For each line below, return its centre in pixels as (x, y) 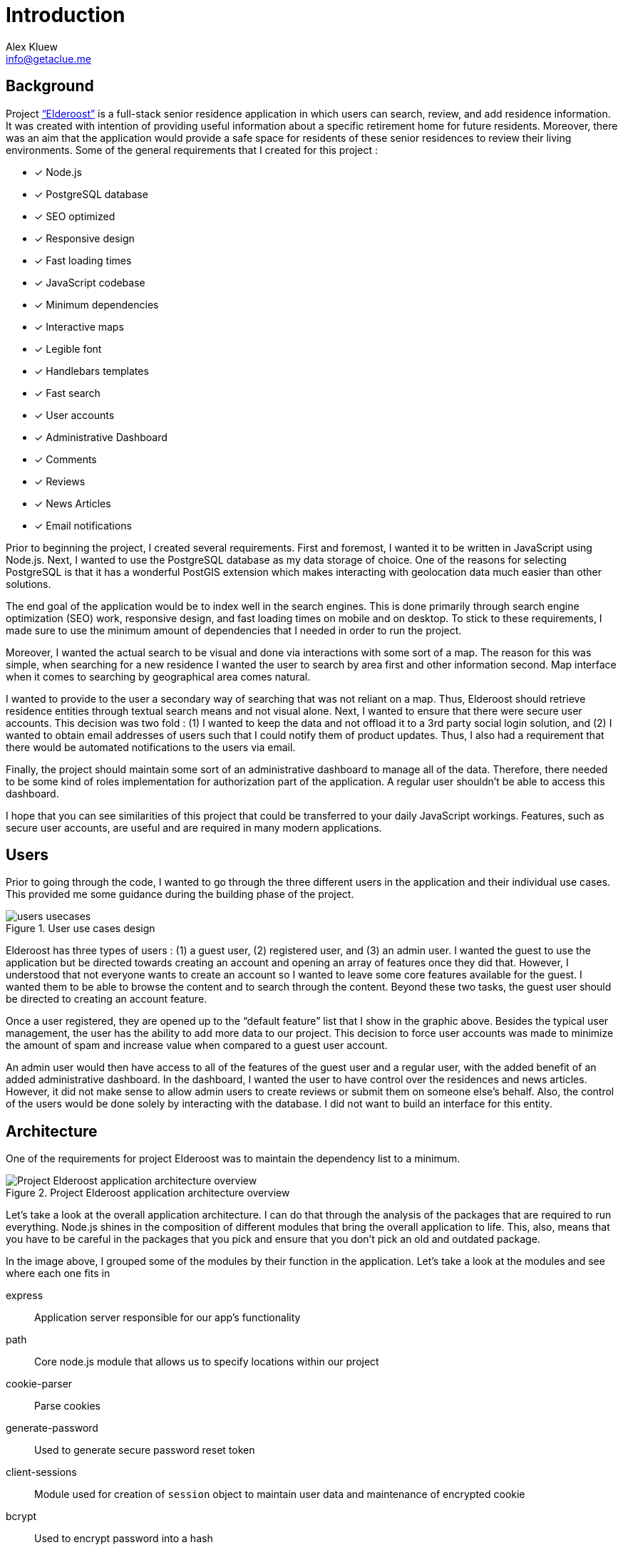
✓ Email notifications (83, 525)
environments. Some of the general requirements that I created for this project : (192, 150)
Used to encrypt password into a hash (124, 1539)
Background (50, 86)
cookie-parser (39, 1384)
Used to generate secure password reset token (145, 1450)
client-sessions (41, 1472)
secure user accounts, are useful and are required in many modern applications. (194, 827)
